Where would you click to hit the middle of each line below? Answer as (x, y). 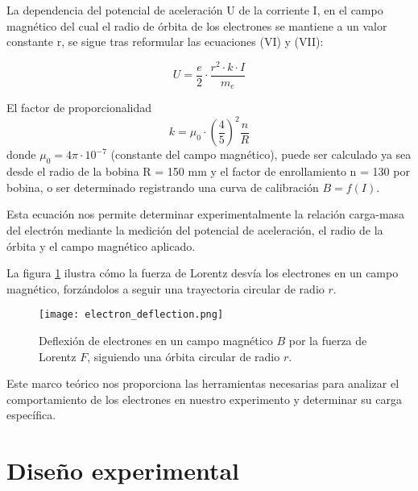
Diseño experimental (123, 470)
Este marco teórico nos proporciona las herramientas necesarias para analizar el (203, 383)
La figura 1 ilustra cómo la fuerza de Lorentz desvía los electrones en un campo (203, 273)
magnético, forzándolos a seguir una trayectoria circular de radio (166, 288)
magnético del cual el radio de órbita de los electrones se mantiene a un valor (197, 25)
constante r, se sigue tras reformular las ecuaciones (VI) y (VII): (165, 42)
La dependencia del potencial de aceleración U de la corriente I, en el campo (195, 10)
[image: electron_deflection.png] (131, 315)
